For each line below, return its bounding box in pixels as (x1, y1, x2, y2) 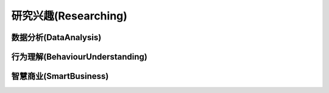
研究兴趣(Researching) (11, 9, 128, 22)
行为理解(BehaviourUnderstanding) (11, 52, 147, 62)
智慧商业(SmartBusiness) (11, 71, 109, 81)
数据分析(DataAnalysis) (11, 32, 102, 43)
